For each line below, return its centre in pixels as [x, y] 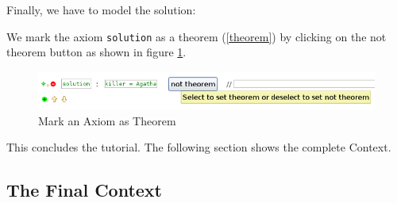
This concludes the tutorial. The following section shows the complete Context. [199, 147]
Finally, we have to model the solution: [101, 10]
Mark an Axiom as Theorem [107, 120]
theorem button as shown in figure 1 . [96, 52]
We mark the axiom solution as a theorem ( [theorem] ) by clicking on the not [197, 36]
